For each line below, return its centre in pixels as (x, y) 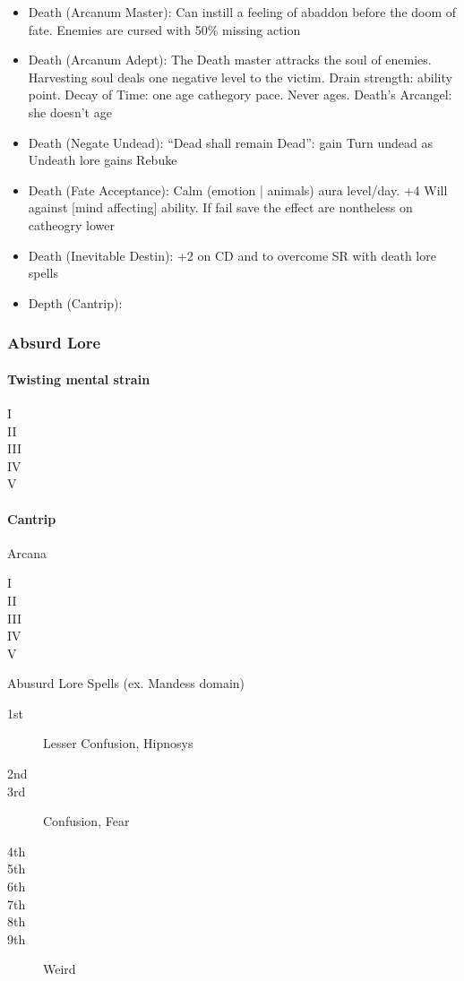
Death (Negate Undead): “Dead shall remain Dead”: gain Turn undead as (230, 142)
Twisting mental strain (79, 379)
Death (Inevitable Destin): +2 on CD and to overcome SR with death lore (232, 255)
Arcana (27, 552)
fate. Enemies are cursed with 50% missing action (164, 29)
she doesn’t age (70, 112)
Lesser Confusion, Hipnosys (118, 743)
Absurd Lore (54, 343)
